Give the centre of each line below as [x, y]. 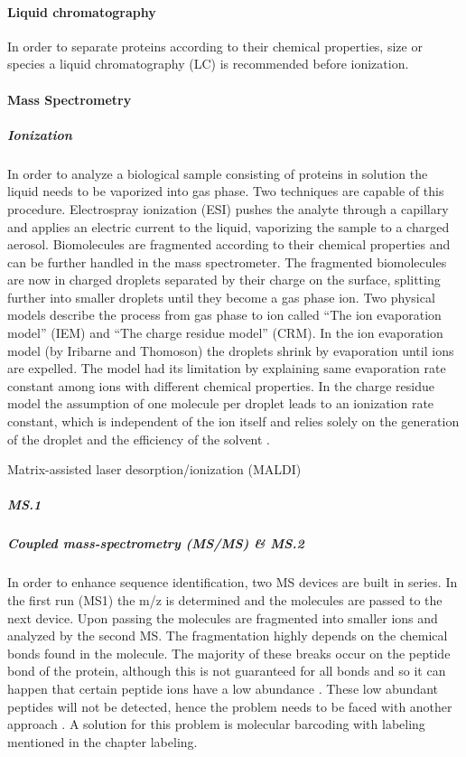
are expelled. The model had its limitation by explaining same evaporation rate [227, 368]
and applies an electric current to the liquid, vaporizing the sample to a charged [228, 226]
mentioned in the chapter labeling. [103, 741]
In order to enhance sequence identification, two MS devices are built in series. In [233, 582]
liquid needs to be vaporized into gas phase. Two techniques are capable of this [226, 191]
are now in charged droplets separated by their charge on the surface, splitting [224, 280]
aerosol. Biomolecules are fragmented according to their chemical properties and [229, 244]
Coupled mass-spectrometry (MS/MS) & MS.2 [156, 543]
